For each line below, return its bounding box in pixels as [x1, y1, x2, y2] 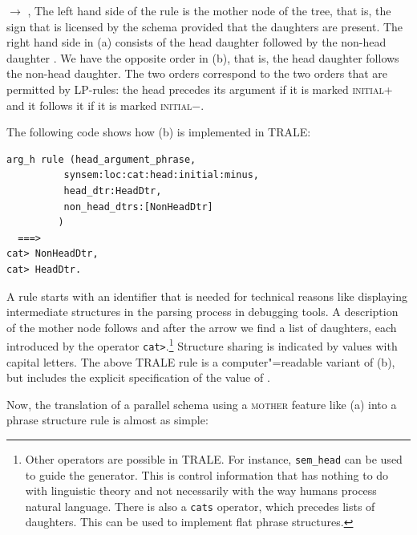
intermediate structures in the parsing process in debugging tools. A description [6, 303, 399, 320]
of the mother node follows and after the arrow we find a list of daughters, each [6, 318, 397, 335]
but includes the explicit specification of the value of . [6, 369, 270, 386]
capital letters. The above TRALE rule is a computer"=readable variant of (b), [6, 353, 395, 370]
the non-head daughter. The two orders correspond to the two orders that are [6, 65, 387, 82]
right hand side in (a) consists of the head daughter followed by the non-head [6, 34, 387, 51]
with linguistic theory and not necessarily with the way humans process [25, 482, 377, 499]
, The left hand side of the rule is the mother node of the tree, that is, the [27, 2, 391, 18]
